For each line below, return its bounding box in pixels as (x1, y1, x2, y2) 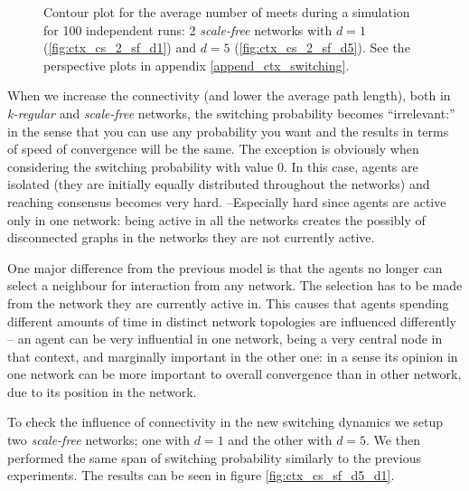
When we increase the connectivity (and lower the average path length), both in (7, 86, 451, 105)
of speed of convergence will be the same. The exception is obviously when (7, 139, 419, 158)
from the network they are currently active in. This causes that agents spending (7, 293, 449, 312)
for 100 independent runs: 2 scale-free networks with (43, 20, 333, 39)
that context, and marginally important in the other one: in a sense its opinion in (7, 346, 458, 365)
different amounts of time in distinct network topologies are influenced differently (7, 311, 456, 330)
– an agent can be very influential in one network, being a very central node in (7, 329, 443, 348)
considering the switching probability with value (7, 156, 274, 175)
